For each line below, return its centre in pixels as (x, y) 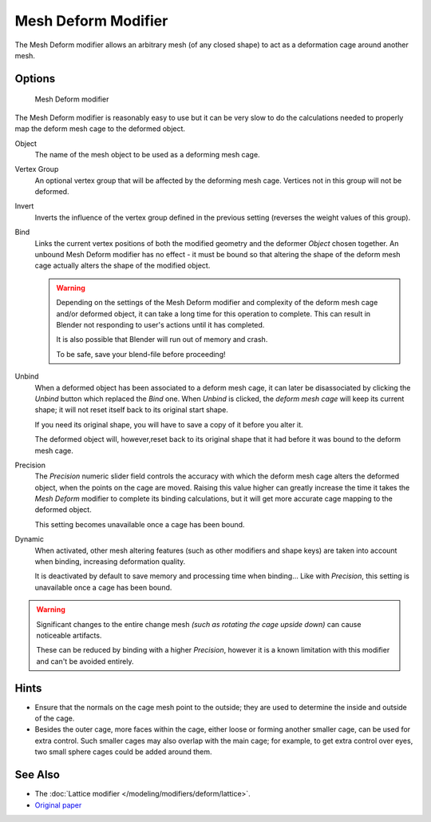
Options (35, 79)
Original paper (58, 805)
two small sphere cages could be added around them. (123, 752)
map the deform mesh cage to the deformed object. (100, 129)
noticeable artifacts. (69, 635)
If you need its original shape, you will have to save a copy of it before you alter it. (169, 424)
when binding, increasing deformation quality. (110, 562)
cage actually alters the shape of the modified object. (123, 266)
